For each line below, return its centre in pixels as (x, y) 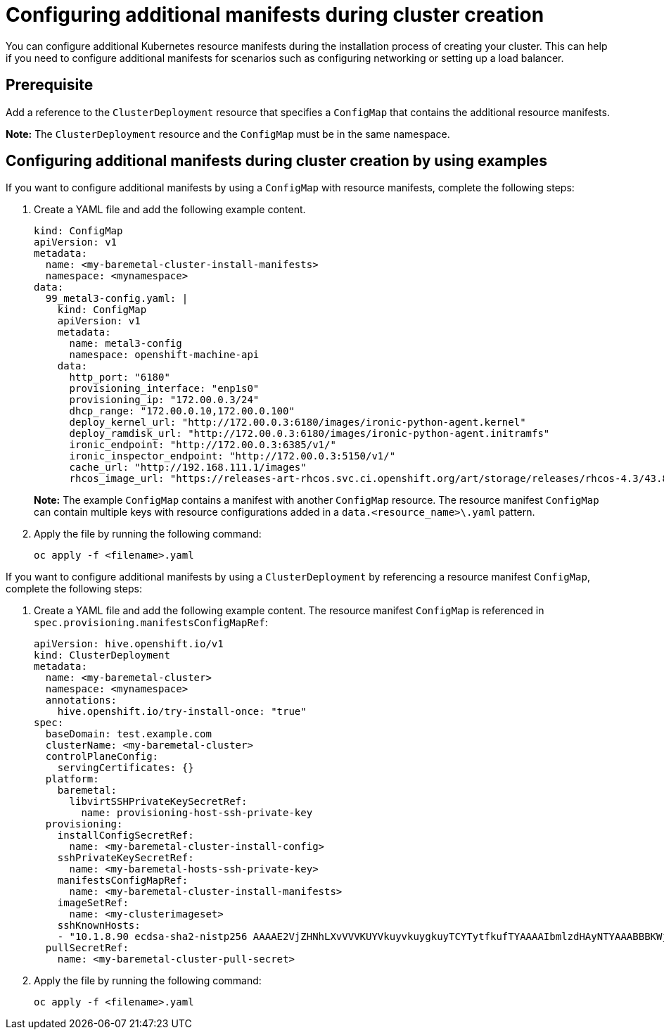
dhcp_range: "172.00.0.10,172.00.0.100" (182, 411)
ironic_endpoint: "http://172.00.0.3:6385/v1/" (203, 445)
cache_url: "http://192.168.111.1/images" (188, 468)
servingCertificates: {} (126, 768)
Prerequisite (50, 85)
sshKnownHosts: (99, 926)
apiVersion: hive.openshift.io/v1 (129, 644)
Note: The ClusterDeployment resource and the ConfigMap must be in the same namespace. (228, 134)
